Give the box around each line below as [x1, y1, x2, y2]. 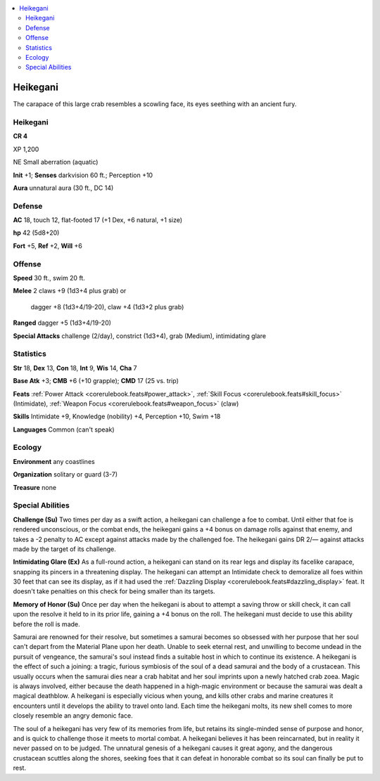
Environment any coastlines [13, 457, 95, 465]
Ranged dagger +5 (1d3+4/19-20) [13, 318, 112, 327]
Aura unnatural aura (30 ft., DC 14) [13, 183, 114, 192]
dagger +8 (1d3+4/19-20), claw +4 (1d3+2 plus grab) [30, 302, 184, 311]
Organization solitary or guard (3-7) [13, 470, 118, 479]
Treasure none [13, 483, 56, 491]
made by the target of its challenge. [13, 545, 116, 553]
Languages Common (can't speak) [13, 425, 115, 434]
